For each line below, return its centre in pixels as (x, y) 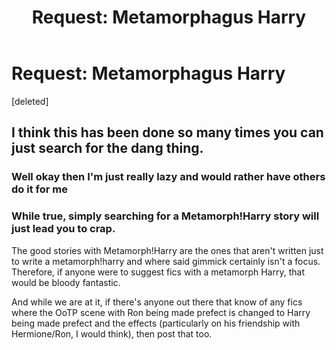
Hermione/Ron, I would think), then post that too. (112, 333)
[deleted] (30, 101)
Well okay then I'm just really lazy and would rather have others (168, 177)
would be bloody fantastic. (66, 282)
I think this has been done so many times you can (167, 132)
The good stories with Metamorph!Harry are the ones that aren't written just (167, 250)
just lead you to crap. (63, 229)
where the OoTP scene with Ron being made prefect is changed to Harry (161, 312)
